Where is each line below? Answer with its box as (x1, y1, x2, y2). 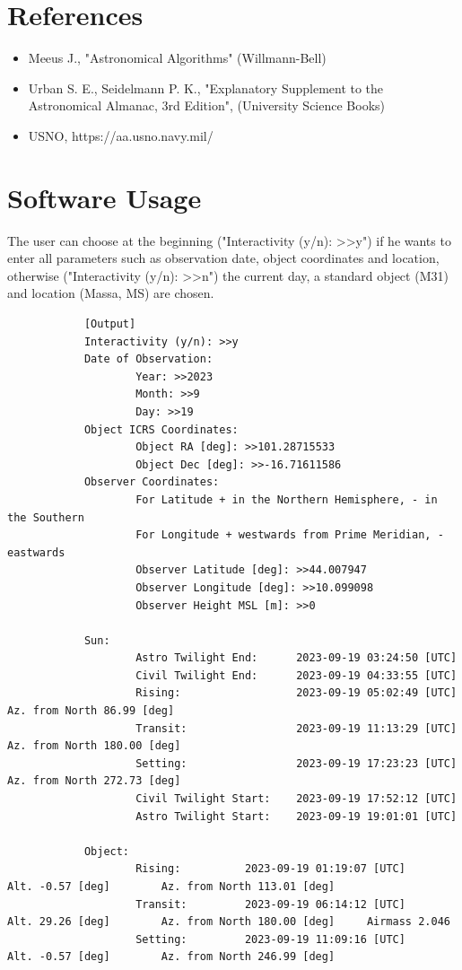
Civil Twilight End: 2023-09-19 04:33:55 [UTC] (135, 669, 458, 682)
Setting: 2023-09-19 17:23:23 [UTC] (135, 756, 458, 770)
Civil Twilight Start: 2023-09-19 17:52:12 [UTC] (135, 792, 458, 806)
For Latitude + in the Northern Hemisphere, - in (135, 493, 438, 506)
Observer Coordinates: (83, 476, 220, 489)
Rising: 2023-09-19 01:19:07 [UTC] (135, 862, 405, 876)
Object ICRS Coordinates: (83, 423, 239, 436)
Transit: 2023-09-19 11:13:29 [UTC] (135, 721, 458, 735)
